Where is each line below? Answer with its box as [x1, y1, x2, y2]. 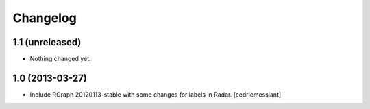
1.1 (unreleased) [12, 36, 82, 48]
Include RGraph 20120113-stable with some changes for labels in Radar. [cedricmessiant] [29, 90, 282, 99]
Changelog [12, 10, 77, 25]
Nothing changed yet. [29, 55, 92, 63]
